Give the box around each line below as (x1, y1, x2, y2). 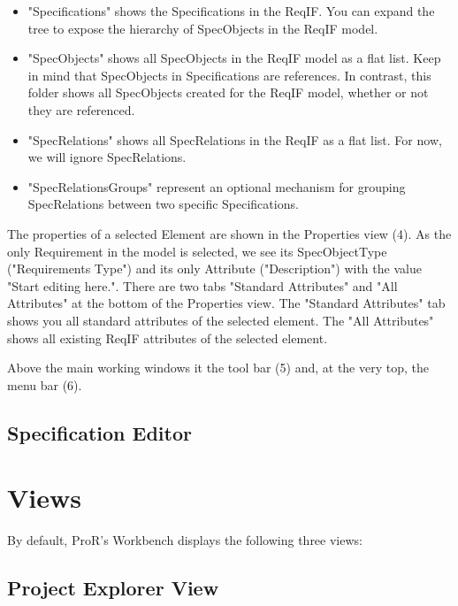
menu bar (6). (7, 375, 82, 394)
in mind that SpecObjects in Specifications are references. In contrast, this (27, 65, 431, 84)
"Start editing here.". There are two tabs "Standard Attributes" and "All (7, 276, 398, 295)
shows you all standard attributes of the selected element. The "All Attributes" (7, 311, 434, 329)
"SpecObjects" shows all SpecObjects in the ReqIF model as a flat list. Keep (27, 49, 441, 67)
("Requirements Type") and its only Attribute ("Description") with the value (7, 259, 422, 278)
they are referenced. (27, 100, 135, 119)
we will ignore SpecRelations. (27, 148, 187, 166)
